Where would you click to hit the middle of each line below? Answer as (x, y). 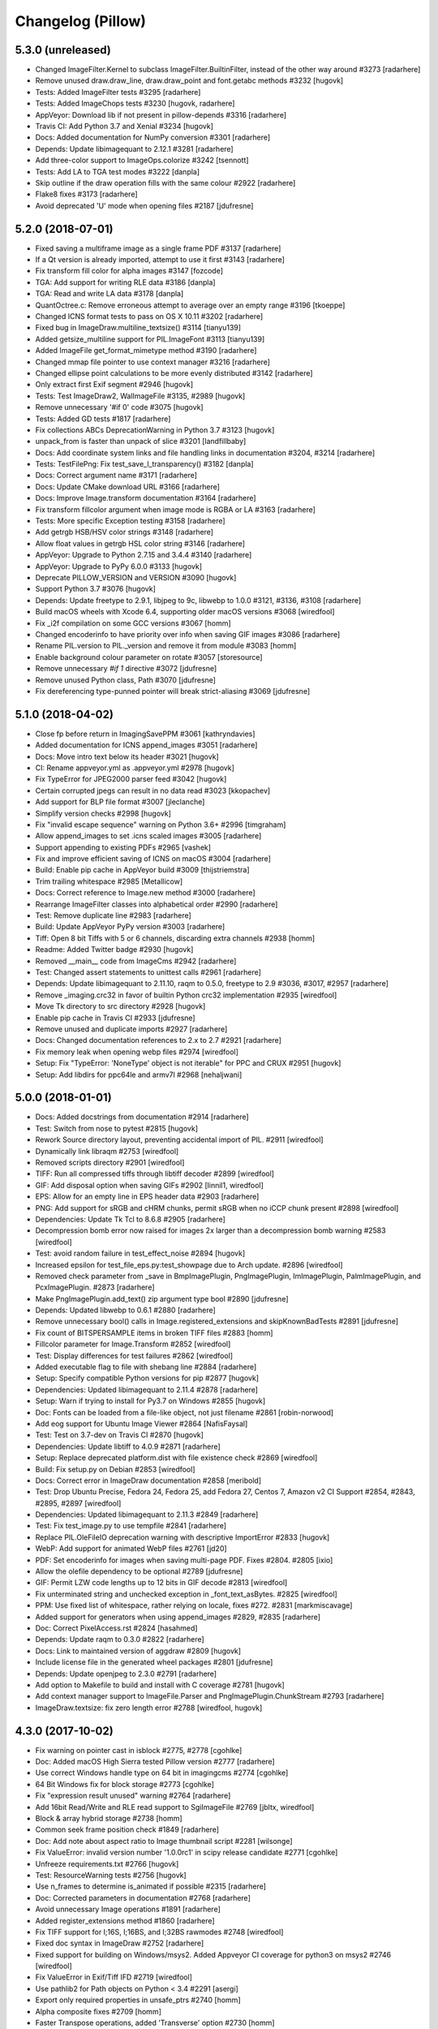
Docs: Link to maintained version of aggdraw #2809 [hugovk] (138, 1651)
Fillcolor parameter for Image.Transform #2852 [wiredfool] (133, 1344)
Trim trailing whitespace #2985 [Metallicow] (109, 881)
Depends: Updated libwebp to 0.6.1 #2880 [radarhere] (126, 1310)
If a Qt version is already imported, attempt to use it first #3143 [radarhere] (160, 260)
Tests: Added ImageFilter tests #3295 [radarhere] (118, 92)
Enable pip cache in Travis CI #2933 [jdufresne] (115, 1018)
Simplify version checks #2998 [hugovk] (103, 813)
